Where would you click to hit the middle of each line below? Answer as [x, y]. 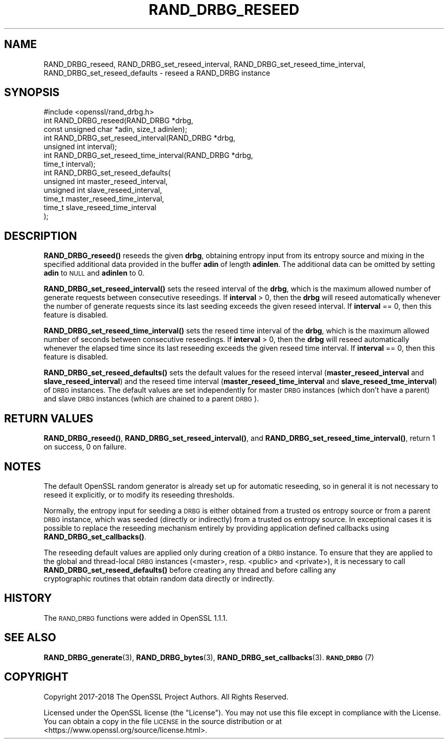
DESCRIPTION [41, 236]
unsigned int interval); [80, 147]
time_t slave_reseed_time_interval [100, 208]
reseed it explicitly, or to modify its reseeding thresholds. [139, 494]
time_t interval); [70, 164]
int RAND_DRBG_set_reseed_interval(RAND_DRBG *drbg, [140, 138]
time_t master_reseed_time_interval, [104, 199]
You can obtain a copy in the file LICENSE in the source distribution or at [163, 721]
